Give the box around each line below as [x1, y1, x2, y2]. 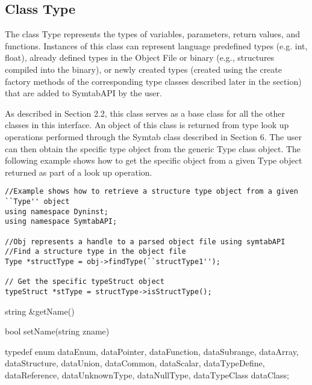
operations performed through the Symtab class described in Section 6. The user [5, 130, 302, 143]
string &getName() [5, 304, 75, 317]
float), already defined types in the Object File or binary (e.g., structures [5, 51, 275, 64]
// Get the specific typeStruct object [5, 277, 164, 286]
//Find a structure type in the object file [5, 247, 186, 256]
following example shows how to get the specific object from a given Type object [5, 154, 302, 167]
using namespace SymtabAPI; [5, 217, 117, 226]
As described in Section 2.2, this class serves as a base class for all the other [5, 106, 285, 119]
